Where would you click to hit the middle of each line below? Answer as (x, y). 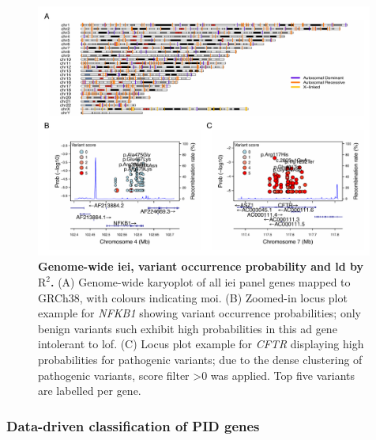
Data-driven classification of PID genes (133, 425)
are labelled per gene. (90, 391)
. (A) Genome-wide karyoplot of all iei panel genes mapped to (201, 282)
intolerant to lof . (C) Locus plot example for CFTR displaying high (201, 344)
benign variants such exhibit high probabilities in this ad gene (188, 328)
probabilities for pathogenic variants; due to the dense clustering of (200, 359)
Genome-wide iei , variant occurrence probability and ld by (201, 266)
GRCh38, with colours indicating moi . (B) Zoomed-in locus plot (193, 297)
